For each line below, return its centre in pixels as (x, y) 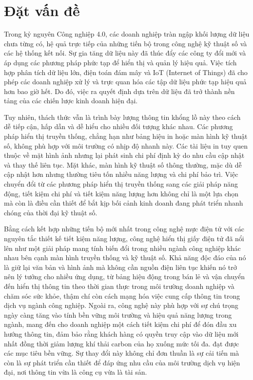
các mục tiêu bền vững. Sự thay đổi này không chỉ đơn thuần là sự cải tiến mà (122, 353)
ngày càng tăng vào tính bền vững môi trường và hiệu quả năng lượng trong (118, 314)
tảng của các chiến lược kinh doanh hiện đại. (71, 101)
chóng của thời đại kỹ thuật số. (51, 212)
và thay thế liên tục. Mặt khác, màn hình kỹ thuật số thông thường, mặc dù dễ (123, 164)
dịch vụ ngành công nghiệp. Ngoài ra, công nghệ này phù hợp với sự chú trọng (121, 305)
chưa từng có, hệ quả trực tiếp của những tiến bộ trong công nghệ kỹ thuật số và (126, 43)
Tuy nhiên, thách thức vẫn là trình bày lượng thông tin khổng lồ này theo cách (122, 117)
